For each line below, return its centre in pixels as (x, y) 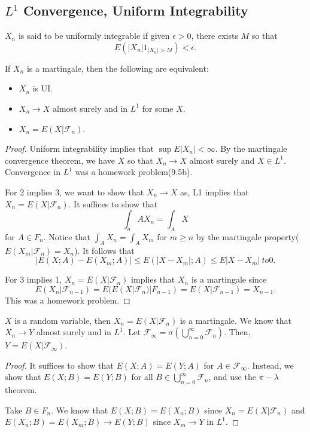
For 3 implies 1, (34, 279)
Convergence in (33, 172)
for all (142, 377)
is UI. (43, 88)
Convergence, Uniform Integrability (136, 10)
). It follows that (104, 250)
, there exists (215, 36)
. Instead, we (270, 365)
